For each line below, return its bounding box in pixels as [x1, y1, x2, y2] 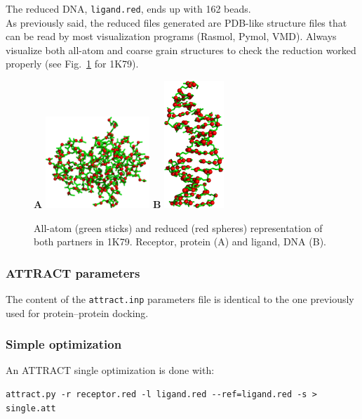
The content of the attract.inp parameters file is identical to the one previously [6, 292, 354, 306]
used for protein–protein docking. [6, 305, 149, 320]
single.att [6, 403, 56, 413]
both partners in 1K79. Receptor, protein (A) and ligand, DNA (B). [34, 234, 326, 249]
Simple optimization [6, 335, 122, 353]
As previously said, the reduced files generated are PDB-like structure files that [6, 15, 347, 30]
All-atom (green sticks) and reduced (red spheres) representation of [34, 220, 323, 235]
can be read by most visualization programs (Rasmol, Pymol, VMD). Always [6, 29, 337, 44]
